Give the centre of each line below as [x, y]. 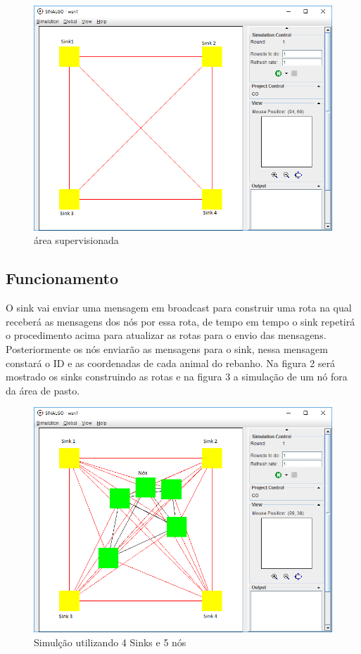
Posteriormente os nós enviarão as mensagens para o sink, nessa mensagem [167, 349]
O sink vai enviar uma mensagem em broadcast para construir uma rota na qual [179, 308]
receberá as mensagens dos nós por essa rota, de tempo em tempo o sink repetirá [180, 321]
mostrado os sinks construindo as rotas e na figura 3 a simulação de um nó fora [177, 377]
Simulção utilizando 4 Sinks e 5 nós [110, 642]
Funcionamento [62, 278]
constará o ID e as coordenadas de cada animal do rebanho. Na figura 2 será [171, 363]
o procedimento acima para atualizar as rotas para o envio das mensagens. [166, 335]
